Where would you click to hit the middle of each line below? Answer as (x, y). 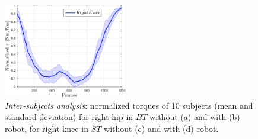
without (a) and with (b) (195, 117)
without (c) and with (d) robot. (161, 128)
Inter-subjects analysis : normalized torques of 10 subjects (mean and (129, 105)
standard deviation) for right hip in (69, 117)
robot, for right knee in (47, 128)
